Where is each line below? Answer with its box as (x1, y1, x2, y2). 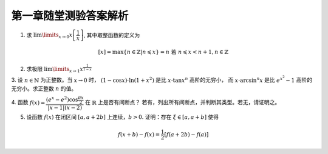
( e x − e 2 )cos (46, 95, 78, 103)
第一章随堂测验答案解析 (11, 9, 129, 22)
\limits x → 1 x (52, 65, 84, 74)
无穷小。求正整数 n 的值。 (11, 85, 77, 92)
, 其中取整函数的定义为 (83, 31, 140, 39)
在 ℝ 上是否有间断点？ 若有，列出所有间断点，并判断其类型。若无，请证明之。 (85, 99, 281, 106)
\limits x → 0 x (41, 32, 73, 39)
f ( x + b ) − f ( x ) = (117, 131, 160, 138)
